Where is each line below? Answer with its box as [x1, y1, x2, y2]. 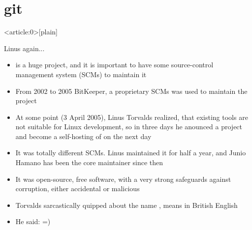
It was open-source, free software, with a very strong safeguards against [15, 173, 231, 184]
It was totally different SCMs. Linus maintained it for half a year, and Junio [15, 147, 246, 158]
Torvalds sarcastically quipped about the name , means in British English [15, 200, 238, 210]
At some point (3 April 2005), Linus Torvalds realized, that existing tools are [15, 112, 248, 122]
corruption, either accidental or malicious [15, 183, 140, 194]
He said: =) [15, 216, 51, 227]
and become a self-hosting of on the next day [15, 131, 152, 141]
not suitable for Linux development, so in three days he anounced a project [15, 121, 243, 132]
